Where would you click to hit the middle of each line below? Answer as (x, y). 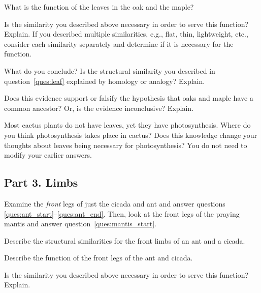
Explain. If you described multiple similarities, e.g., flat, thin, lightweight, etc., (126, 34)
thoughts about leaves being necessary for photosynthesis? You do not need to (126, 145)
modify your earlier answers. (48, 155)
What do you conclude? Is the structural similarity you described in (110, 70)
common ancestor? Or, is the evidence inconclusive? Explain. (99, 108)
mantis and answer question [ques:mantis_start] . (80, 224)
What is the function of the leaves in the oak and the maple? (99, 7)
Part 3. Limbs (41, 182)
